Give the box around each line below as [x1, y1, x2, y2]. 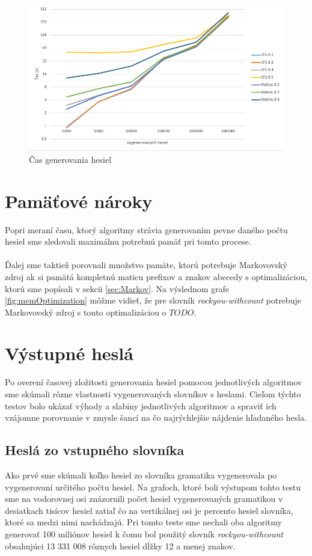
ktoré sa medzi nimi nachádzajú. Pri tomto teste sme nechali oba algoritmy [5, 516, 282, 528]
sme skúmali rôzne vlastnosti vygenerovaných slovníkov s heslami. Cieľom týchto [5, 388, 301, 400]
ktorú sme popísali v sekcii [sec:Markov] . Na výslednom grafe [5, 282, 230, 295]
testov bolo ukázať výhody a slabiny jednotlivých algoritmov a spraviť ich [5, 399, 277, 412]
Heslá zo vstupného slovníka [5, 441, 185, 459]
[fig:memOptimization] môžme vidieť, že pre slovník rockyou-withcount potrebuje [5, 294, 301, 307]
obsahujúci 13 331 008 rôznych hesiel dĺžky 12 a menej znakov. [5, 539, 236, 552]
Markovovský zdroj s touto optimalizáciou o [5, 305, 167, 318]
